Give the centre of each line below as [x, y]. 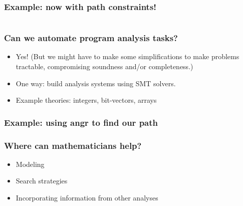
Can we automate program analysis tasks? [91, 38]
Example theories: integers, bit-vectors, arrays [86, 100]
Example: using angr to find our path [81, 122]
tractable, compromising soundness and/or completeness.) [104, 66]
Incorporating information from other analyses [87, 198]
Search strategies [42, 181]
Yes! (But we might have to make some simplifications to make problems [128, 56]
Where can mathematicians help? [73, 145]
